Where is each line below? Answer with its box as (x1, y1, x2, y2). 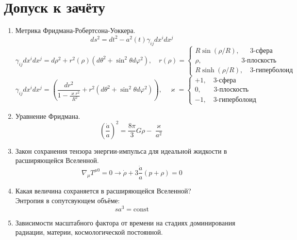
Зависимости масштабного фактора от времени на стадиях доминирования (15, 217, 235, 227)
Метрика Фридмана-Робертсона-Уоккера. (15, 25, 135, 35)
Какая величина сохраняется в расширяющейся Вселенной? (15, 186, 191, 196)
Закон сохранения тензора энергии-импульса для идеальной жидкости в (15, 145, 227, 156)
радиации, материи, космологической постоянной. (15, 227, 163, 237)
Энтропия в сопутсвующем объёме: (15, 195, 120, 205)
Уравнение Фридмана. (15, 111, 81, 121)
